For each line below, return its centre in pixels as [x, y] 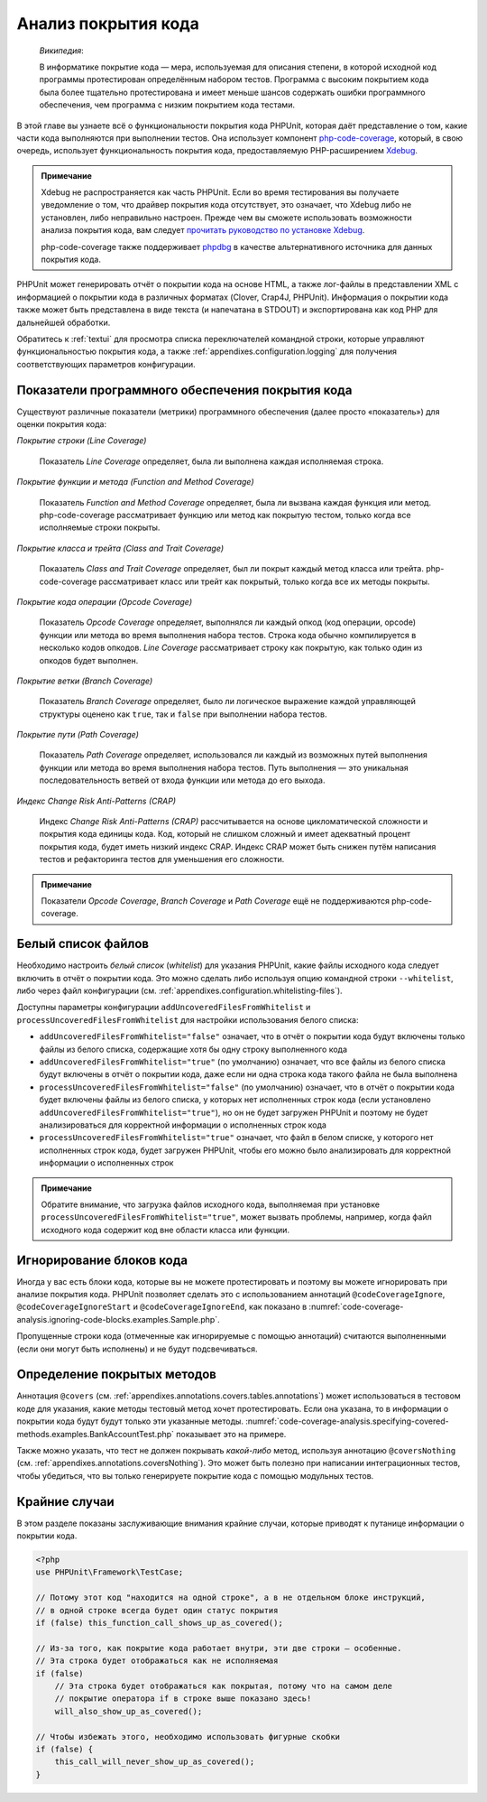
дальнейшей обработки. [64, 322]
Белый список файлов [83, 944]
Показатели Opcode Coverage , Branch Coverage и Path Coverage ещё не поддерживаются [215, 901]
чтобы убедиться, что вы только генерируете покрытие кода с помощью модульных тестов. [195, 1475]
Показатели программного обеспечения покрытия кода [184, 390]
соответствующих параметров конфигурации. [106, 364]
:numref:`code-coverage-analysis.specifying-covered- [347, 1421]
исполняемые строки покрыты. [100, 527]
